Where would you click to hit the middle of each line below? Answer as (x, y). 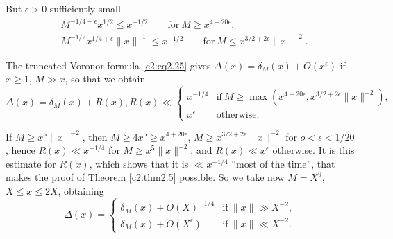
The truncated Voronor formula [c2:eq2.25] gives (108, 65)
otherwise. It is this (313, 150)
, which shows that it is (139, 163)
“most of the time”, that (283, 163)
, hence (20, 150)
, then (95, 136)
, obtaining (81, 190)
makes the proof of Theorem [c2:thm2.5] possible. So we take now (145, 177)
